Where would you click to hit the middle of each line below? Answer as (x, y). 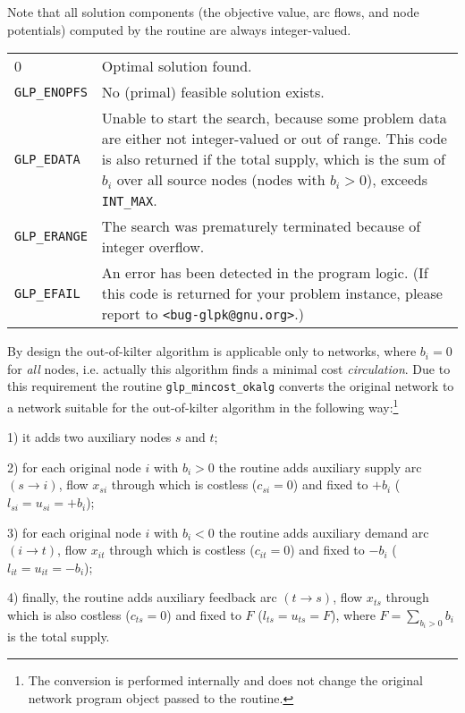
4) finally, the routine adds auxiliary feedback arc (142, 597)
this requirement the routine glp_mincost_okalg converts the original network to (231, 386)
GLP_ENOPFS (51, 92)
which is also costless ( (69, 615)
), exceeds (397, 180)
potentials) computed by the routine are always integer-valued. (179, 29)
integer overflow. (153, 247)
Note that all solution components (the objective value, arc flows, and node (213, 12)
